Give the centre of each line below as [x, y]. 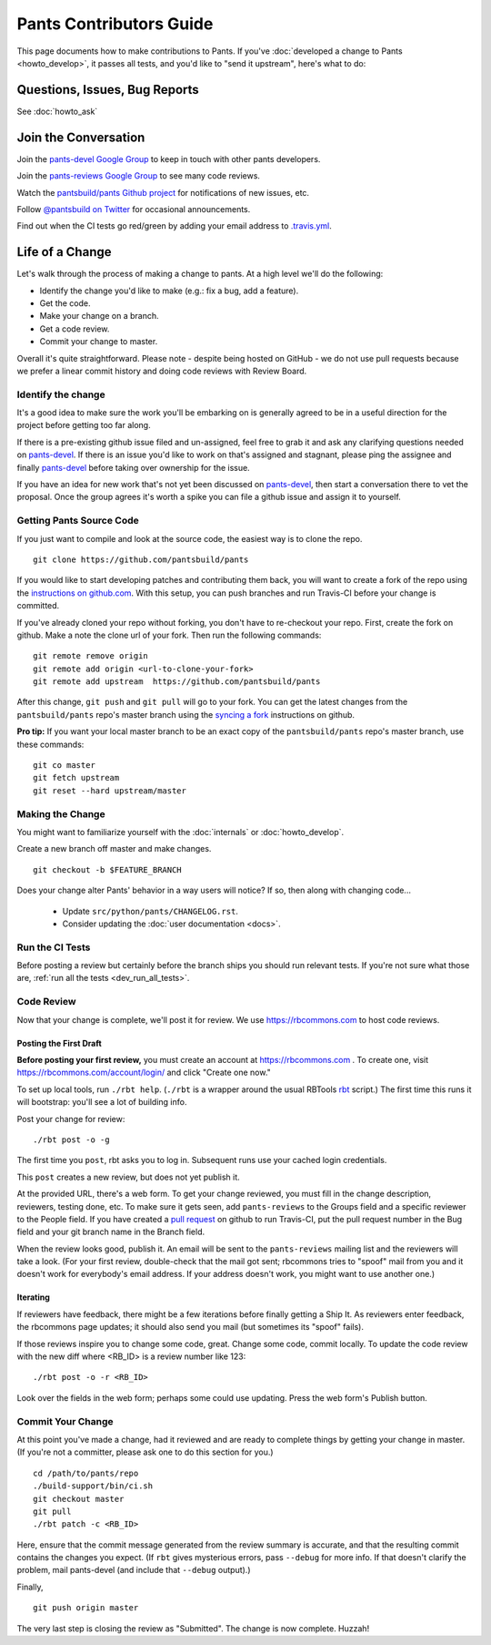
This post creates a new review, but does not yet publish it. [128, 1177]
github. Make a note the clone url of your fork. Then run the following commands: [169, 635]
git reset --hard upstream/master [110, 791]
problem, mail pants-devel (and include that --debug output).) [134, 1570]
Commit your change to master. [99, 342]
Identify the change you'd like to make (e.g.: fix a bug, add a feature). [169, 291]
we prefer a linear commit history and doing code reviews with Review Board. [162, 371]
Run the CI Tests [54, 947]
